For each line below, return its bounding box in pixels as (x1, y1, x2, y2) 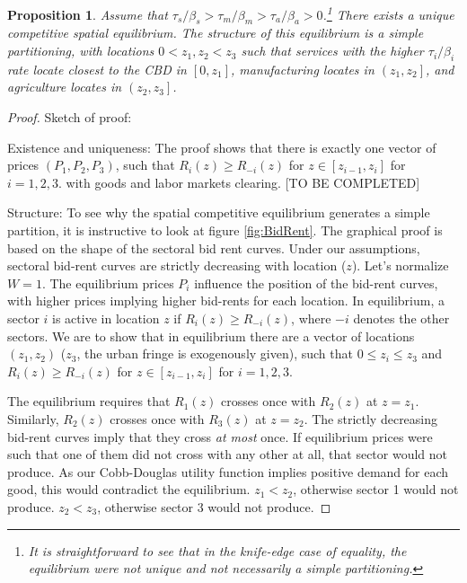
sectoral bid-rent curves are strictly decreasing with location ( (7, 256, 347, 275)
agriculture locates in (7, 77, 122, 96)
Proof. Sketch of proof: (7, 108, 132, 127)
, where (291, 308, 331, 327)
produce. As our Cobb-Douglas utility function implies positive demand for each (7, 462, 449, 481)
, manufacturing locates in (230, 59, 374, 78)
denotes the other (353, 308, 450, 327)
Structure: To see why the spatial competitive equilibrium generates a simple (7, 203, 430, 222)
